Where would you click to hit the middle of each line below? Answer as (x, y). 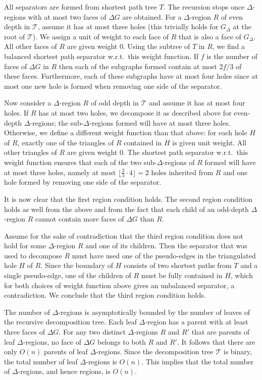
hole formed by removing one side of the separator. (83, 182)
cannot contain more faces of (80, 219)
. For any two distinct (92, 332)
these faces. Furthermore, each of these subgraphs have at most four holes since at (131, 76)
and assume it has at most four (197, 103)
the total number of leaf (41, 361)
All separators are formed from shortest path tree (81, 7)
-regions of (179, 162)
